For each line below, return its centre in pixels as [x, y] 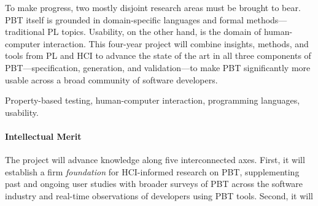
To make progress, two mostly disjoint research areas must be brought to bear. [153, 7]
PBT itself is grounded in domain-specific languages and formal [124, 19]
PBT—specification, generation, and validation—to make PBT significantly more [158, 67]
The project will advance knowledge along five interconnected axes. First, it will [155, 160]
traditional [25, 32]
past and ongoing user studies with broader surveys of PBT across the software [154, 184]
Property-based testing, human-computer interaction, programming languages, [153, 100]
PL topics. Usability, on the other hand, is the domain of [154, 32]
